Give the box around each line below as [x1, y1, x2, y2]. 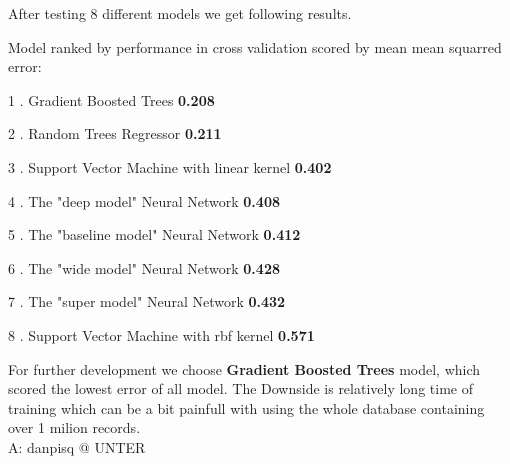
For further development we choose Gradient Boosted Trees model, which [8, 358, 481, 379]
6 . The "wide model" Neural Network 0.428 [8, 257, 280, 278]
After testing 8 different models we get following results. [8, 3, 352, 23]
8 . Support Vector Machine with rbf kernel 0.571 [8, 324, 315, 345]
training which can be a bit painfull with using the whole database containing [8, 397, 485, 418]
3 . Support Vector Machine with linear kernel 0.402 [8, 156, 332, 177]
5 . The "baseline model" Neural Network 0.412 [8, 224, 301, 245]
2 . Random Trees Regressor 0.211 [8, 123, 222, 144]
